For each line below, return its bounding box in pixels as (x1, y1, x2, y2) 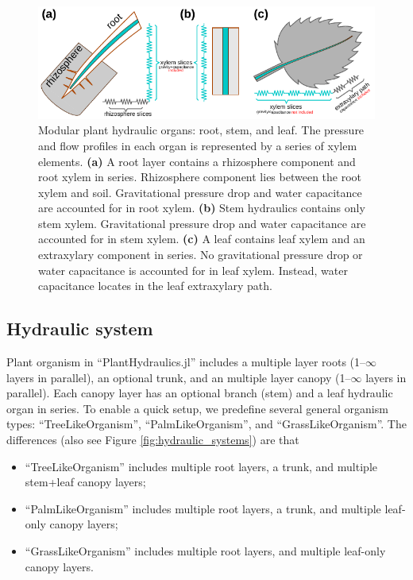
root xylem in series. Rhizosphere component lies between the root (38, 168, 362, 185)
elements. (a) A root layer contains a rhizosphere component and (38, 153, 356, 169)
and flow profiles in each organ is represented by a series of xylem (38, 137, 357, 153)
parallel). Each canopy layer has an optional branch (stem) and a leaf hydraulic (6, 385, 393, 401)
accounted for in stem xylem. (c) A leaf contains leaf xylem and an (38, 230, 365, 247)
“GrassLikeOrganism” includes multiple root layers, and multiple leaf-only (25, 542, 386, 559)
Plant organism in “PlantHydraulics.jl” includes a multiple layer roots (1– (6, 354, 366, 370)
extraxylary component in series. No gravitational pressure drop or (38, 246, 363, 263)
